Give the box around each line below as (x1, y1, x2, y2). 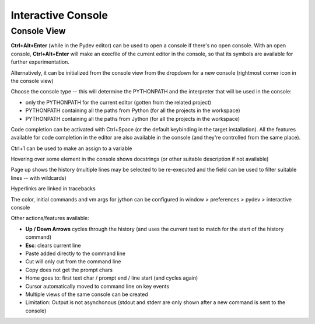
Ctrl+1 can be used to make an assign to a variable (10, 145, 132, 152)
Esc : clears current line (25, 242, 81, 249)
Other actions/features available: (10, 215, 90, 222)
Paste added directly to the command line (25, 250, 125, 257)
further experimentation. (10, 58, 70, 65)
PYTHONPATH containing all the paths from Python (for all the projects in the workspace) (25, 107, 240, 114)
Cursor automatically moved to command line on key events (25, 283, 170, 290)
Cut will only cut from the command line (25, 258, 121, 265)
